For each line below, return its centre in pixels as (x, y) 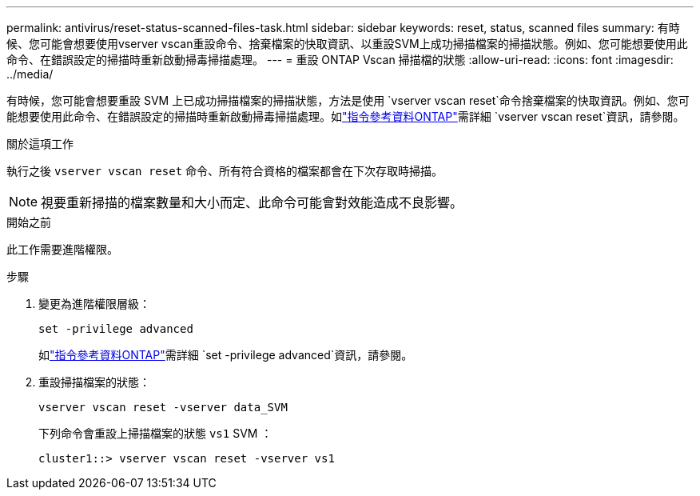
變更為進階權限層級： (94, 304)
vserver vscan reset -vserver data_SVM (163, 407)
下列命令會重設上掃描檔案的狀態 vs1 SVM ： (155, 433)
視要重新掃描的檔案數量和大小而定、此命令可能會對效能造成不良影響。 (252, 202)
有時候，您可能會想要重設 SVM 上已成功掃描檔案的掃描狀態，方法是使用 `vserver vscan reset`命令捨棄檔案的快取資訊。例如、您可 (348, 100)
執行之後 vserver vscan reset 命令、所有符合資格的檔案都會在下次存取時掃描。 (225, 171)
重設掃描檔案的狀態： (94, 382)
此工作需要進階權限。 (62, 249)
